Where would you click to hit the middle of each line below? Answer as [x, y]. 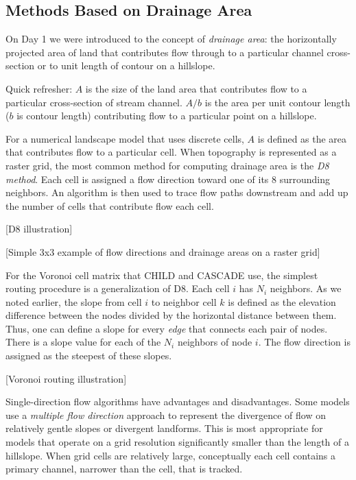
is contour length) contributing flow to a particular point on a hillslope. [167, 116]
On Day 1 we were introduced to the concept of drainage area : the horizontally [171, 39]
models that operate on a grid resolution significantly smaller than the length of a [177, 442]
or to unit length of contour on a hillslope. [126, 65]
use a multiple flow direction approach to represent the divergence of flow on [166, 415]
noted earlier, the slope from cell [74, 301]
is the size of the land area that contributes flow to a [196, 88]
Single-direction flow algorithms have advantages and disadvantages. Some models [178, 401]
